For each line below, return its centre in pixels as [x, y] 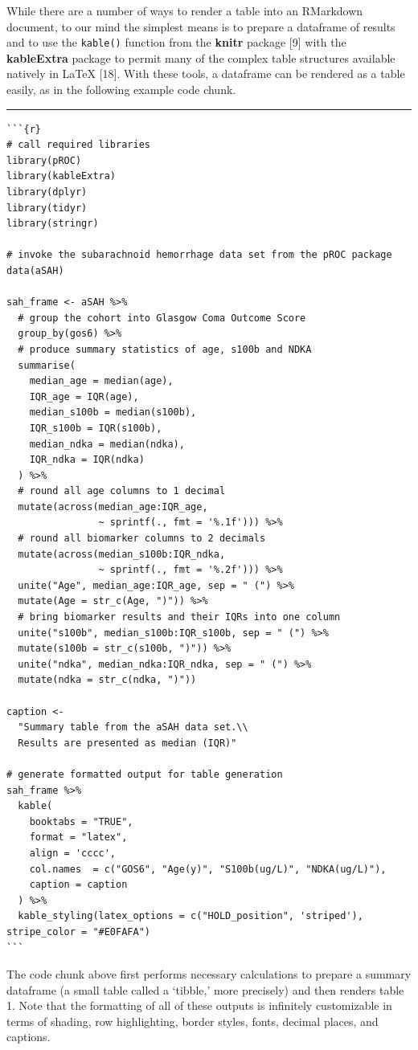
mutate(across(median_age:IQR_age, [113, 507]
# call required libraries [78, 145]
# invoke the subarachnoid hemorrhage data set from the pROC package [199, 255]
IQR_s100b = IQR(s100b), [96, 428]
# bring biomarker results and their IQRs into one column [179, 617]
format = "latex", [78, 838]
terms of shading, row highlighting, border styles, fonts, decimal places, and [193, 1021]
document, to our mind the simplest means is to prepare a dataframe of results [201, 26]
